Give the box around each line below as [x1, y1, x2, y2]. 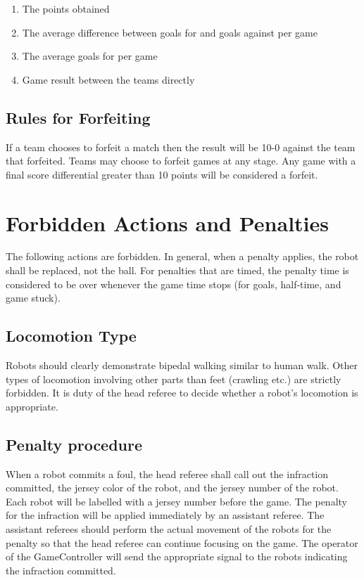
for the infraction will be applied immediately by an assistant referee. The [6, 508, 325, 522]
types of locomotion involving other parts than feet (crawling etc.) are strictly [6, 371, 341, 386]
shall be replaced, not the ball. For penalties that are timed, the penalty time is [6, 263, 349, 278]
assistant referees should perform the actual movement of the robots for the [6, 522, 332, 536]
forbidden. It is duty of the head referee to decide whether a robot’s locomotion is [6, 385, 358, 400]
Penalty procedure [6, 433, 143, 455]
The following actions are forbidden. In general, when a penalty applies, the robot [6, 249, 359, 264]
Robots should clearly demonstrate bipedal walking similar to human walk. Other [6, 358, 358, 373]
